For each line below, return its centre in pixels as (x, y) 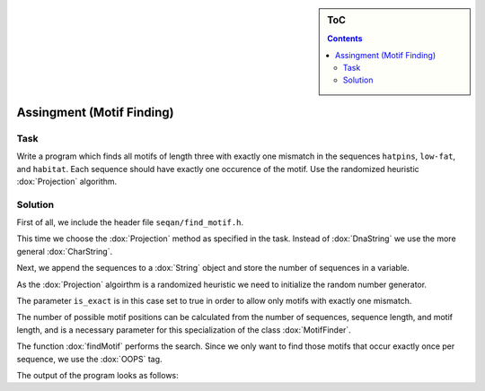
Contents (345, 39)
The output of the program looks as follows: (97, 375)
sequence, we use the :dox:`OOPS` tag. (89, 359)
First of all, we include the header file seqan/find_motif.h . (130, 222)
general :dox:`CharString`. (64, 251)
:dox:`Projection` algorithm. (67, 181)
